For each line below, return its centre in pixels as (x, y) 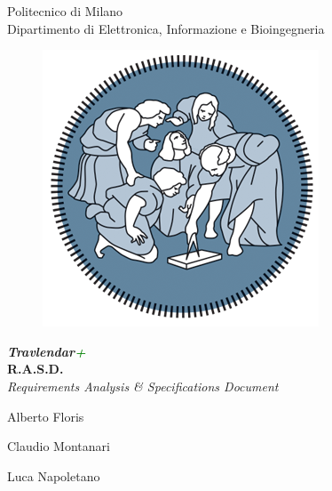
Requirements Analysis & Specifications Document (143, 386)
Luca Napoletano (54, 475)
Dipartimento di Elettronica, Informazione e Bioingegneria (166, 28)
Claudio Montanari (59, 446)
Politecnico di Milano (65, 11)
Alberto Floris (46, 416)
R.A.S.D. (36, 369)
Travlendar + (47, 351)
